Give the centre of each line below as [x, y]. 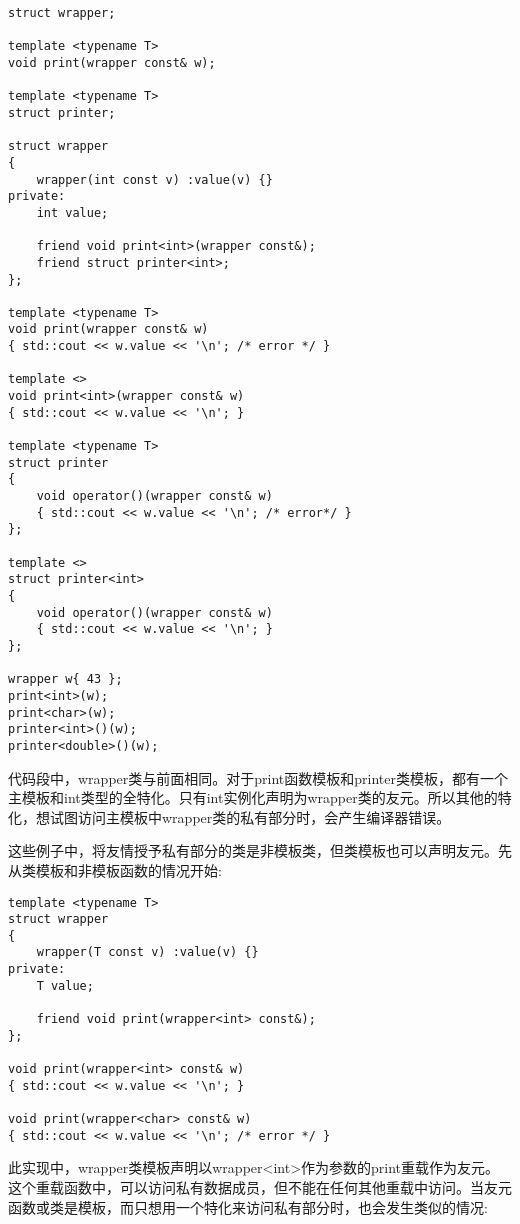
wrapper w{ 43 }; [65, 679]
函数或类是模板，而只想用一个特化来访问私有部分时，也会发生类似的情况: [248, 1206]
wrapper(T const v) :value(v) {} [147, 952]
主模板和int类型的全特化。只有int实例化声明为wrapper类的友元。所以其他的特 [260, 797]
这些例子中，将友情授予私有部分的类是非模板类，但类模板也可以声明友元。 [253, 850]
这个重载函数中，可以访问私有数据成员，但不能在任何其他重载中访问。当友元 [260, 1186]
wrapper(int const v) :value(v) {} [154, 179]
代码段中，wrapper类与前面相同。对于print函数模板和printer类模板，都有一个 [258, 777]
